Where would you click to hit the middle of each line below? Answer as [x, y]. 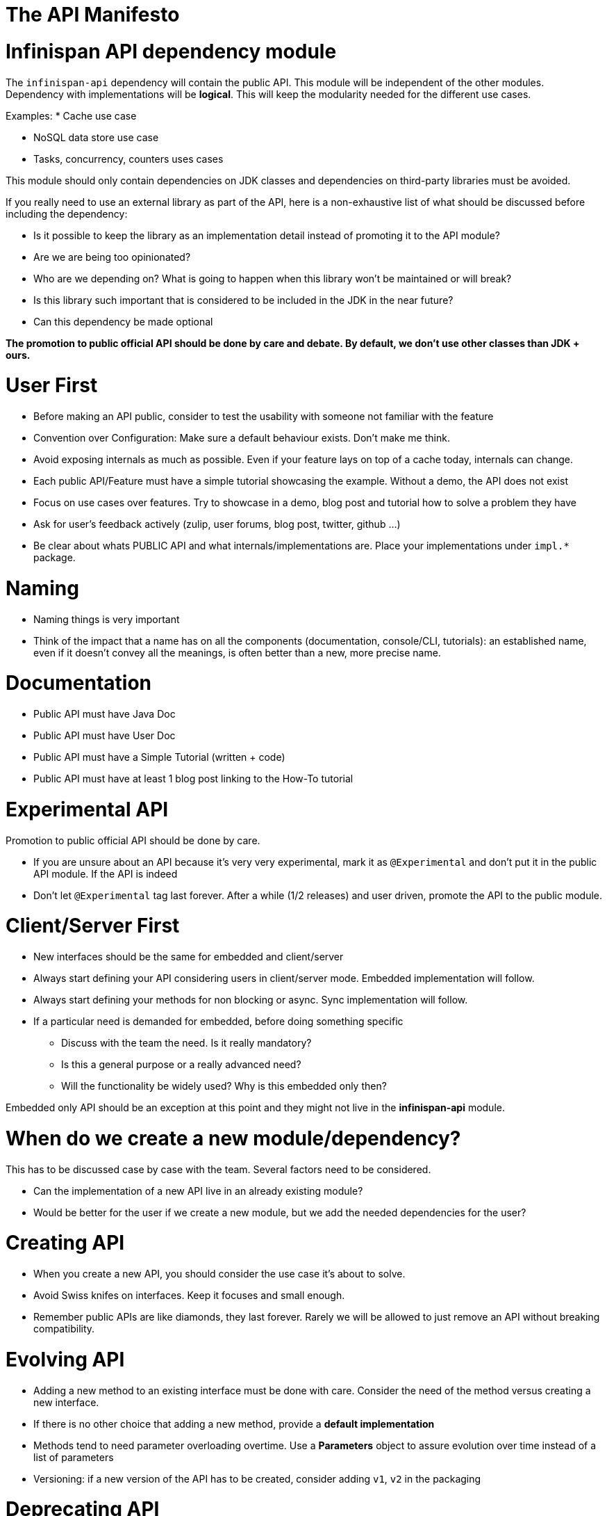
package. [55, 557]
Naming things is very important [107, 619]
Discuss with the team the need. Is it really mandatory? [186, 1043]
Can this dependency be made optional [123, 321]
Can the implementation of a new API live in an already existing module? [198, 1191]
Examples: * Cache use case [71, 115]
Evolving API [65, 1359]
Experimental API [87, 809]
